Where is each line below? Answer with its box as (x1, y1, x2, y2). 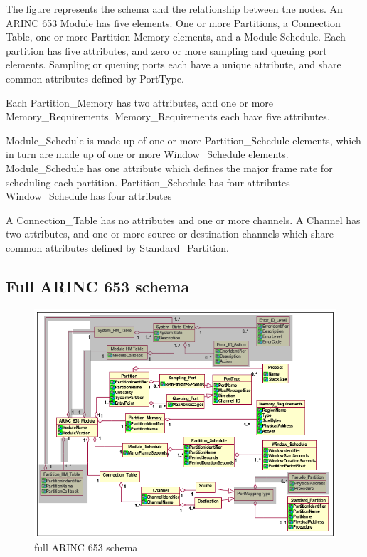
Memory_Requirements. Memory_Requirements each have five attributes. (6, 109, 330, 124)
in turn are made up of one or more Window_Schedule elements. (6, 147, 289, 161)
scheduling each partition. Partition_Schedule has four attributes (6, 174, 290, 189)
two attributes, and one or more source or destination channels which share (6, 226, 334, 241)
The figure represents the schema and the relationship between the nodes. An (6, 1, 343, 16)
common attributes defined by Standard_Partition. (6, 240, 229, 255)
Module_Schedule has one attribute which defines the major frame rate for (6, 160, 333, 175)
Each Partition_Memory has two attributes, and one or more (6, 95, 274, 110)
